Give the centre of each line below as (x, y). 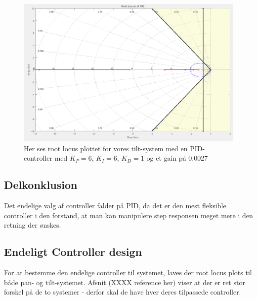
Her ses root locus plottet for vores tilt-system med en (106, 148)
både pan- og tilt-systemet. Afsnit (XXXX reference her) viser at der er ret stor (125, 282)
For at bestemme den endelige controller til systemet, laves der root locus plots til (128, 272)
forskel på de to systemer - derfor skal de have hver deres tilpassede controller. (123, 292)
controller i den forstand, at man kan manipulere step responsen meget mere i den (128, 215)
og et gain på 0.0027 (177, 158)
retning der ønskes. (33, 225)
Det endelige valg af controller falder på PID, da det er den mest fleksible (115, 205)
